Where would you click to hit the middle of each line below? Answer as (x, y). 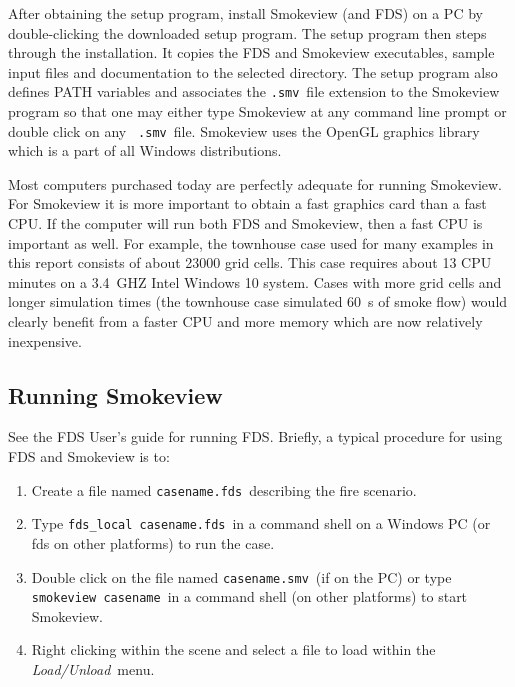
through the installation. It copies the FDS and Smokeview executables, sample (251, 52)
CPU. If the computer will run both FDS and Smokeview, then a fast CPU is (245, 223)
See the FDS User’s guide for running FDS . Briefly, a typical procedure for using (255, 436)
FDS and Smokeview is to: (89, 456)
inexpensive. (45, 340)
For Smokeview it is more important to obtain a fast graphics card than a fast (247, 203)
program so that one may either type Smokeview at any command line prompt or (257, 111)
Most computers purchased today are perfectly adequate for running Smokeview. (255, 183)
